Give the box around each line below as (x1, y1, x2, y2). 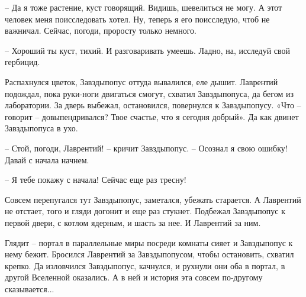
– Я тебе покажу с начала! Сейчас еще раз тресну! (5, 173, 186, 186)
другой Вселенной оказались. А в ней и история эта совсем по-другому (5, 271, 263, 283)
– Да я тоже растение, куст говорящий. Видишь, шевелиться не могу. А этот (5, 1, 282, 13)
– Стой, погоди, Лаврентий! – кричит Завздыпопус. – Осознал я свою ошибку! (5, 141, 288, 154)
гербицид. (5, 56, 40, 68)
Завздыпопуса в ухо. (5, 122, 78, 134)
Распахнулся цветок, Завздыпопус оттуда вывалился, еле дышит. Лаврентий (5, 75, 278, 88)
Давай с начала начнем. (5, 153, 89, 166)
